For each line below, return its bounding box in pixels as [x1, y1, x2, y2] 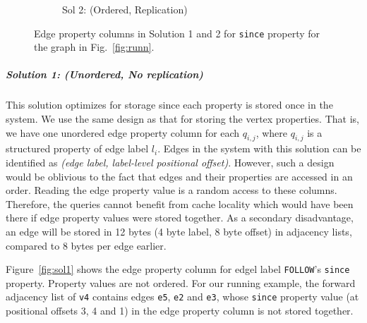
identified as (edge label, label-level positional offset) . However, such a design [6, 154, 335, 169]
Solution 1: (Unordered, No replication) [6, 67, 203, 82]
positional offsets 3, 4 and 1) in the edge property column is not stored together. [6, 303, 354, 318]
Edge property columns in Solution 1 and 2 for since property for [34, 25, 320, 40]
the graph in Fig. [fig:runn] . [34, 39, 155, 54]
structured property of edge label [6, 141, 149, 156]
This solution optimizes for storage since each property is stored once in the [6, 97, 333, 112]
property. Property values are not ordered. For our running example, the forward [6, 275, 356, 290]
